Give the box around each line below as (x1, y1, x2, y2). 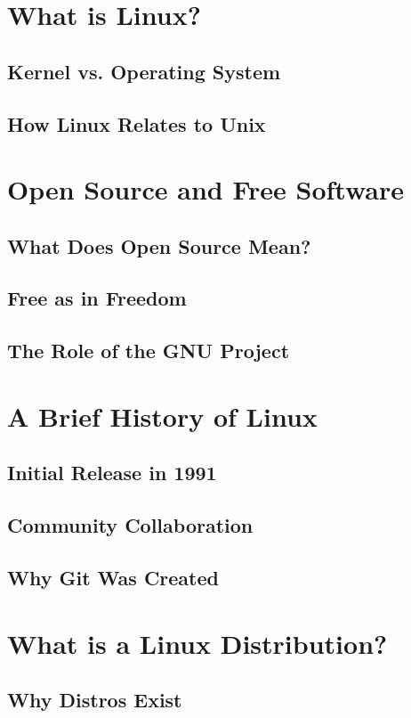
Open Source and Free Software (7, 171, 405, 208)
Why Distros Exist (7, 686, 182, 714)
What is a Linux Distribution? (7, 624, 388, 661)
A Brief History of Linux (7, 397, 318, 434)
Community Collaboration (7, 511, 254, 539)
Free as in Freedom (7, 284, 187, 312)
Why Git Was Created (7, 563, 219, 591)
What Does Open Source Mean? (7, 232, 311, 259)
